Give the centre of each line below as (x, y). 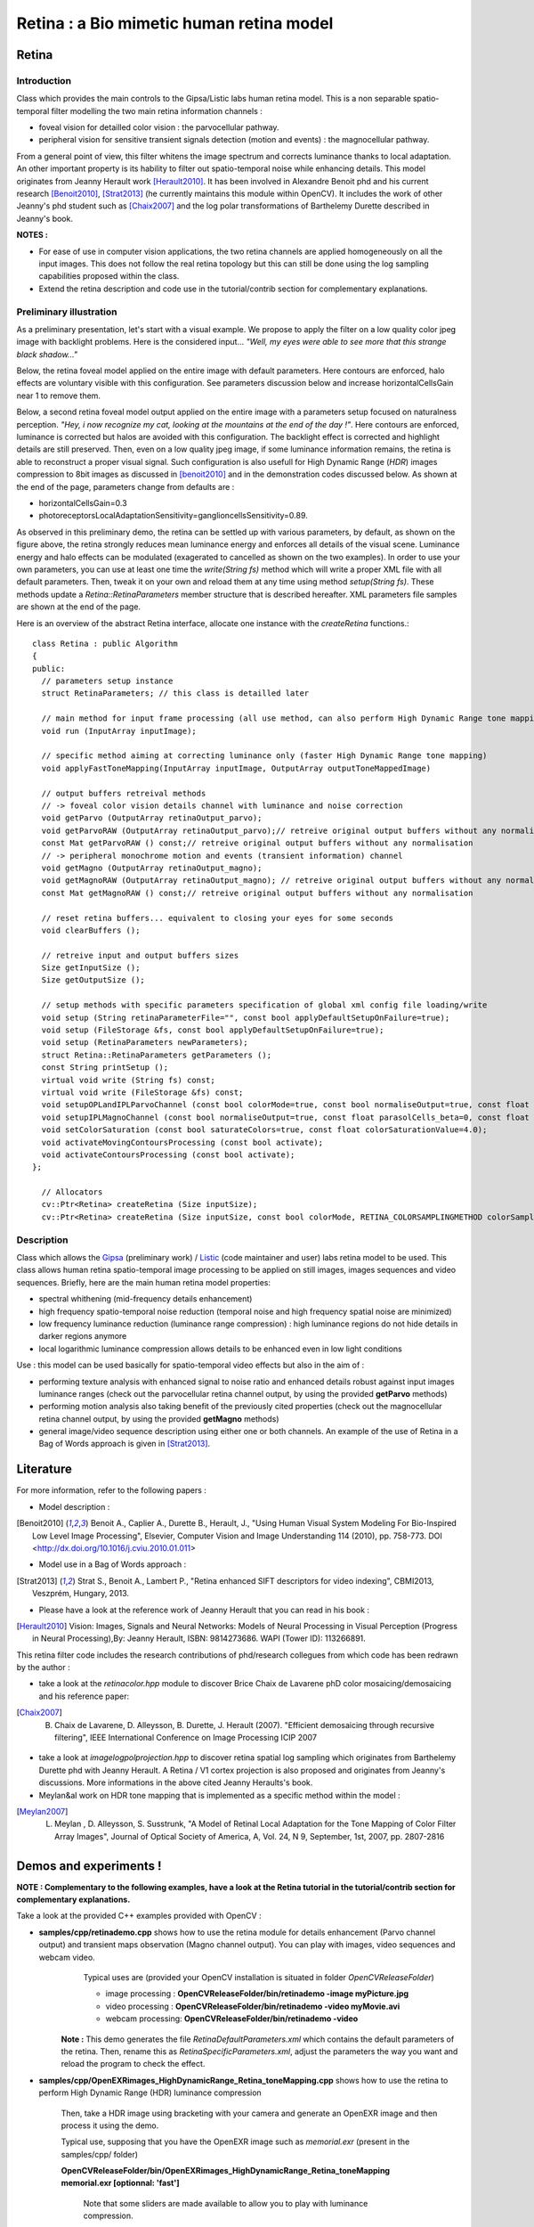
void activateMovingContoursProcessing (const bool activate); (182, 1142)
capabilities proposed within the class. (109, 276)
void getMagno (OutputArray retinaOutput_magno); (152, 868)
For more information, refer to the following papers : (111, 1490)
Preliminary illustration (67, 312)
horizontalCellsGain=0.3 (83, 503)
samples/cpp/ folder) (99, 2154)
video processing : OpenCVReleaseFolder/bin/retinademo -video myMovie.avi (253, 2006)
